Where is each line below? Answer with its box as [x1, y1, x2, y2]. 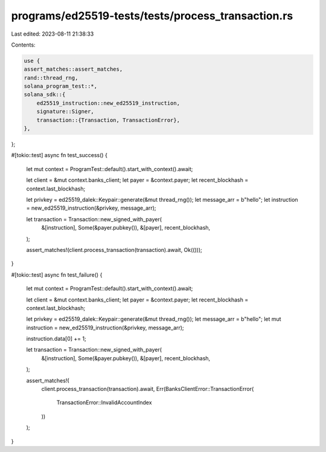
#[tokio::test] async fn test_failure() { [11, 271, 103, 278]
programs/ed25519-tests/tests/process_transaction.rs [11, 9, 293, 22]
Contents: [11, 41, 36, 48]
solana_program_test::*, [24, 83, 98, 90]
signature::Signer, [36, 108, 95, 115]
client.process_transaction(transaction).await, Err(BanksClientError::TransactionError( [41, 386, 254, 393]
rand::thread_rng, [24, 74, 78, 81]
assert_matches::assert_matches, [24, 66, 123, 73]
